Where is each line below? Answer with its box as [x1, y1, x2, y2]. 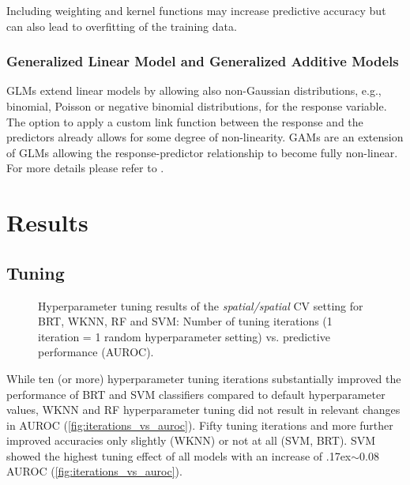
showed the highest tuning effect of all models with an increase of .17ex [6, 447, 352, 464]
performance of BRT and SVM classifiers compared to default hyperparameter [6, 385, 386, 402]
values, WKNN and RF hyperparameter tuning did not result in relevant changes [6, 401, 401, 418]
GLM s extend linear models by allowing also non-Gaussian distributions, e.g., [6, 82, 382, 99]
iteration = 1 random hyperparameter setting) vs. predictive [38, 328, 330, 344]
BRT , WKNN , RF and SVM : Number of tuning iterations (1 [38, 313, 333, 329]
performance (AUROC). [38, 344, 154, 360]
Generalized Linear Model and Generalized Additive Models [6, 51, 399, 71]
